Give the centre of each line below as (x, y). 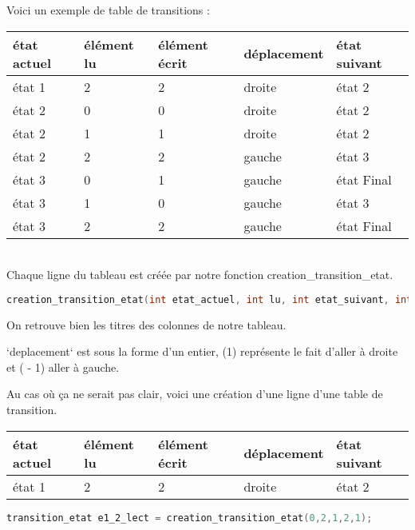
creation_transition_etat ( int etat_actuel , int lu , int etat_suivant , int (209, 299)
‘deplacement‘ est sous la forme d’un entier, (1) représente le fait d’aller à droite (202, 351)
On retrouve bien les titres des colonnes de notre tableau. (146, 324)
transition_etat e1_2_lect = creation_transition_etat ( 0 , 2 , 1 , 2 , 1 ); (190, 518)
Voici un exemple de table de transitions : (108, 10)
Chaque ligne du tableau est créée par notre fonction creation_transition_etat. (200, 275)
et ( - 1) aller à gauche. (63, 367)
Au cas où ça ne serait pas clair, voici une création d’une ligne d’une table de (195, 394)
